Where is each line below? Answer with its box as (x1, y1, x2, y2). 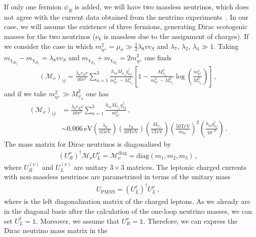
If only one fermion (4, 1, 62, 11)
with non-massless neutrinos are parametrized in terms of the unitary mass (4, 171, 230, 182)
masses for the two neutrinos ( (4, 31, 96, 41)
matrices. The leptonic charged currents (126, 161, 247, 172)
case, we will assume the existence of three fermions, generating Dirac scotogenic (4, 21, 248, 32)
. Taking (213, 40, 239, 51)
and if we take (4, 88, 47, 98)
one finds (145, 52, 172, 62)
